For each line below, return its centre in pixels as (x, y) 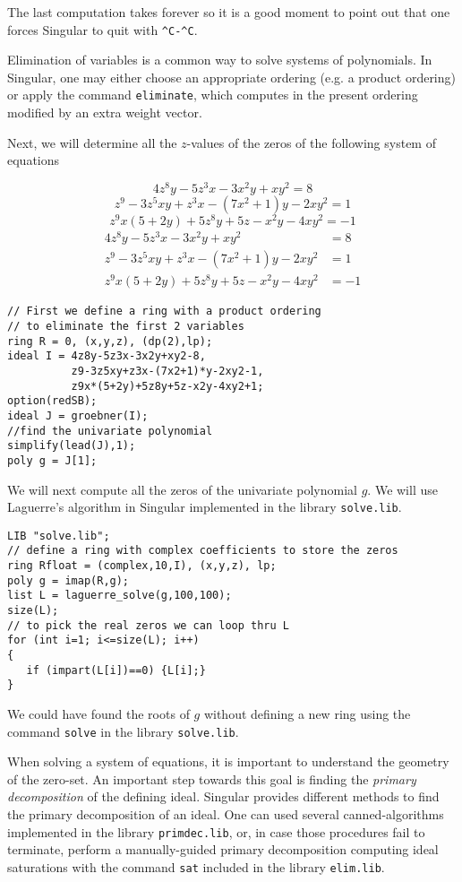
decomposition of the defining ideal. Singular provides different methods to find (223, 796)
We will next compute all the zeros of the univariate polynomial (182, 489)
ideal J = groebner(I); (78, 415)
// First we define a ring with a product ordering (164, 311)
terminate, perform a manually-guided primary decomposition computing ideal (223, 849)
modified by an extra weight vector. (105, 112)
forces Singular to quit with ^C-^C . (103, 29)
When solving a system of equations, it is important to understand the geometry (228, 761)
